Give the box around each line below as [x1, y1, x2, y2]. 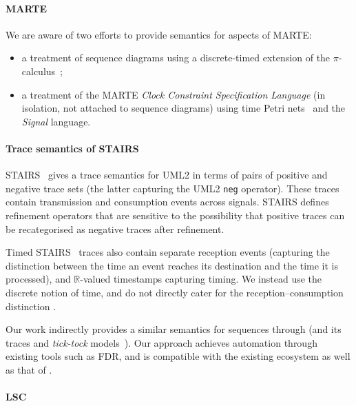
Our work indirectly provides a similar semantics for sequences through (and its [6, 322, 342, 336]
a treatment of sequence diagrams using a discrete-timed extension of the [21, 50, 331, 65]
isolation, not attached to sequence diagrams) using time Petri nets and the [21, 101, 346, 115]
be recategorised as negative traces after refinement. [6, 221, 224, 236]
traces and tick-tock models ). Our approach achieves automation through [6, 335, 317, 349]
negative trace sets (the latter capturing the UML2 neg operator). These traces [6, 181, 339, 195]
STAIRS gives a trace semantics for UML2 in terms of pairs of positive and [6, 168, 328, 182]
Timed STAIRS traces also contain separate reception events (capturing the [6, 245, 330, 259]
